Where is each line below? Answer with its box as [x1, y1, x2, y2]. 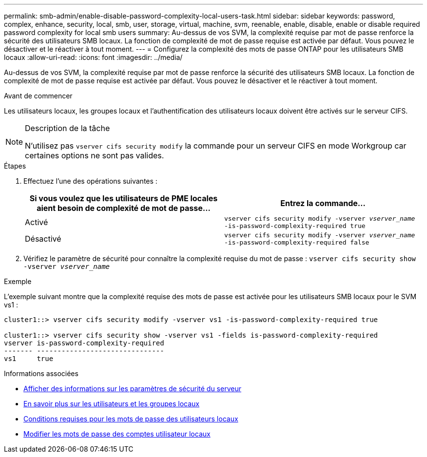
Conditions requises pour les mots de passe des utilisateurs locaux [23, 415, 238, 423]
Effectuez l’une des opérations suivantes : [23, 177, 157, 185]
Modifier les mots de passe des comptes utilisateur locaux [23, 430, 211, 438]
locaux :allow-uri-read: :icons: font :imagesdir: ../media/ [4, 53, 183, 61]
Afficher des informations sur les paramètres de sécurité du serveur [23, 384, 241, 393]
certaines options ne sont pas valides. [25, 151, 164, 160]
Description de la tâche [25, 123, 110, 133]
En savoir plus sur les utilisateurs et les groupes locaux [23, 400, 199, 408]
